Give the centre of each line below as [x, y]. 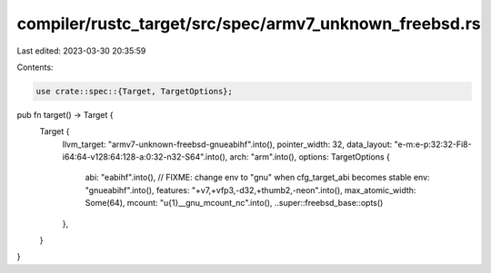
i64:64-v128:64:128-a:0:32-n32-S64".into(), [145, 157]
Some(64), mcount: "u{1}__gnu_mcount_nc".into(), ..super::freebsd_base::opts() [234, 203]
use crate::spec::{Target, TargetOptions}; [135, 91]
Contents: [35, 67]
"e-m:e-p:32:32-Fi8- [433, 144]
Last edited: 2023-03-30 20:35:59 [81, 51]
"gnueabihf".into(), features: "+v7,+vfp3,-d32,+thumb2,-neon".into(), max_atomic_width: [251, 190]
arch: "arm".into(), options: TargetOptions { [310, 157]
